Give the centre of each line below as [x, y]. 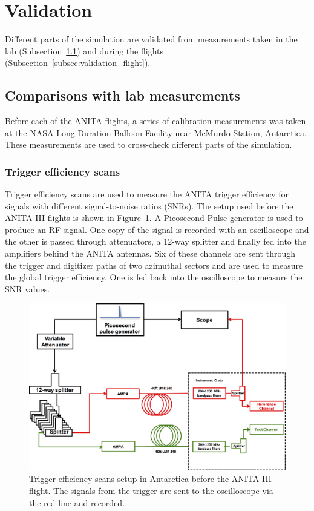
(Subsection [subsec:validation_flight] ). [78, 63]
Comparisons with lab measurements [123, 95]
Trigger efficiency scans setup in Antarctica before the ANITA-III [150, 479]
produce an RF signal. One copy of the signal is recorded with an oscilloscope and [157, 229]
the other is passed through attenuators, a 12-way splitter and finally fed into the [155, 241]
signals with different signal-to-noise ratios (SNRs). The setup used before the [149, 206]
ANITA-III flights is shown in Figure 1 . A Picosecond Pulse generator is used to [154, 218]
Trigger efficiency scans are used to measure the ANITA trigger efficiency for [147, 194]
